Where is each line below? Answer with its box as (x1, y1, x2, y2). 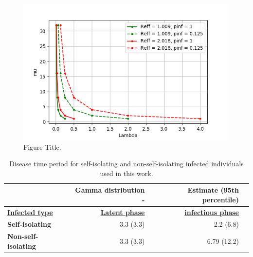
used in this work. (100, 168, 153, 178)
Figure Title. (23, 142, 61, 152)
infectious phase (184, 207, 239, 217)
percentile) (202, 194, 239, 204)
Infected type (7, 207, 53, 217)
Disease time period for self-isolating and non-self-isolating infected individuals (9, 158, 244, 169)
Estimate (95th (187, 185, 239, 195)
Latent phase (100, 207, 145, 217)
